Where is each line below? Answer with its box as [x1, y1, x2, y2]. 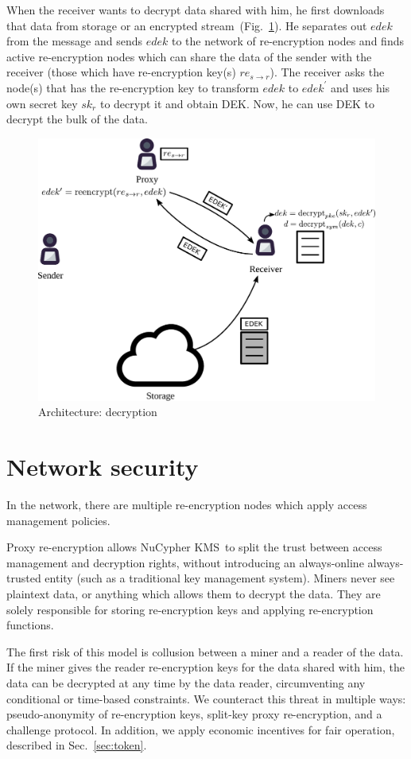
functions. [6, 617, 54, 633]
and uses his [330, 79, 390, 95]
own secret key [6, 95, 78, 111]
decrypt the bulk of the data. [6, 111, 148, 127]
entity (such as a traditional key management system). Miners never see [45, 570, 395, 586]
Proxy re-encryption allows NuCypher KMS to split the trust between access [6, 539, 382, 555]
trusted [6, 570, 41, 586]
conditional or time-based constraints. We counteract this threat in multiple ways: [6, 690, 406, 706]
